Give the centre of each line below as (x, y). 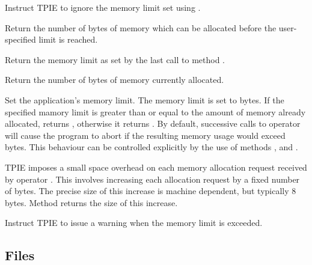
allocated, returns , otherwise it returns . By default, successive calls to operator (153, 123)
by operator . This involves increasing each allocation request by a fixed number (152, 179)
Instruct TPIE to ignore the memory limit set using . (103, 7)
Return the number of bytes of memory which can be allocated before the (141, 27)
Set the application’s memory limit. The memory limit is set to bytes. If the (145, 99)
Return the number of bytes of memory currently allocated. (115, 80)
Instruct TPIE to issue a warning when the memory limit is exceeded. (134, 223)
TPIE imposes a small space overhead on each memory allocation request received (156, 167)
